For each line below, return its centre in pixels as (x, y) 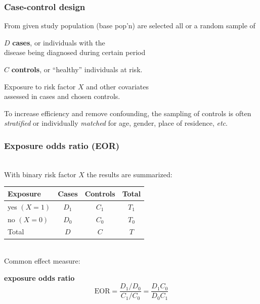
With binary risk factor (40, 174)
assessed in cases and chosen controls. (62, 96)
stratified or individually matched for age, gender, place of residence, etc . (116, 123)
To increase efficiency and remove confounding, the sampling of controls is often (128, 113)
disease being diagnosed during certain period (75, 52)
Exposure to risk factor (40, 86)
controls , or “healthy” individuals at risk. (77, 69)
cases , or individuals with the (59, 42)
